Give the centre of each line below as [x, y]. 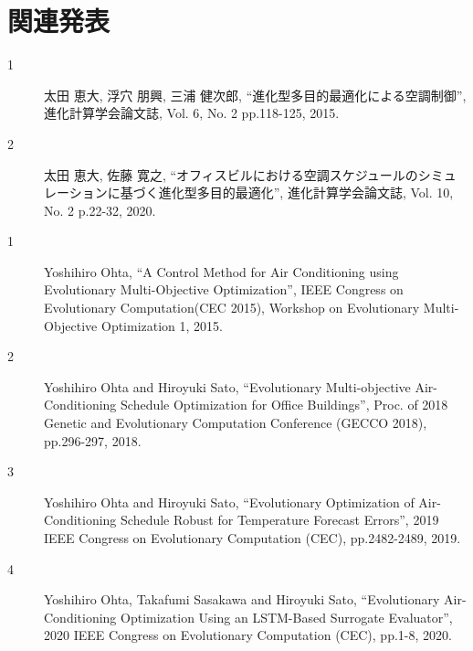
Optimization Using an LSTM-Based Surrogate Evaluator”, [287, 617]
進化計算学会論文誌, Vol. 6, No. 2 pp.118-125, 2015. [192, 113]
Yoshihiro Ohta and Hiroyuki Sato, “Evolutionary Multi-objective [227, 386]
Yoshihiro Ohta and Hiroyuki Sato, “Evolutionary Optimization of [229, 502]
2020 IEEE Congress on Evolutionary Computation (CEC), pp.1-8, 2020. [248, 635]
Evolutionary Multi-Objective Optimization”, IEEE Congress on [224, 289]
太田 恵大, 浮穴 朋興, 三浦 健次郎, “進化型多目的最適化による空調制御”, [255, 95]
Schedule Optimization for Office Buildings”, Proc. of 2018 [284, 405]
